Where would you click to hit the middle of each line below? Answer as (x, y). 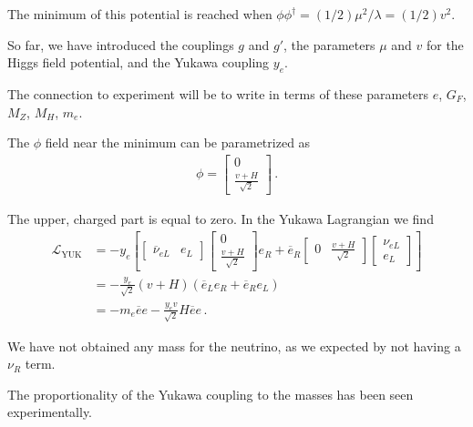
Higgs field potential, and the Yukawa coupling (139, 62)
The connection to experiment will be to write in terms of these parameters (218, 93)
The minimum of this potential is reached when (140, 14)
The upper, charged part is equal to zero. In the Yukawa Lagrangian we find (221, 218)
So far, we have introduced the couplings (121, 44)
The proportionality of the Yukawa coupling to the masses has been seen (211, 394)
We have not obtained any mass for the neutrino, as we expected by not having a (234, 346)
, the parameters (329, 44)
